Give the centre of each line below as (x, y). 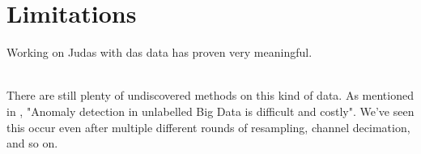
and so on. (32, 143)
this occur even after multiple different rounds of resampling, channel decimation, (208, 127)
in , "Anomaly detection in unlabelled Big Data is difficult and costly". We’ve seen (210, 111)
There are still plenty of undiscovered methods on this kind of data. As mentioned (210, 95)
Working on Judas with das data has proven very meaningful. (159, 52)
